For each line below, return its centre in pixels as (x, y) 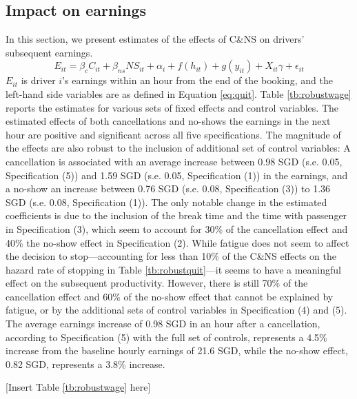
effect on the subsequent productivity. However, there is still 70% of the (157, 283)
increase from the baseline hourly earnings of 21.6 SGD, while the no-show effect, (177, 350)
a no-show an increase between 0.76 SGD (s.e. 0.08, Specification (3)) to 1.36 (168, 188)
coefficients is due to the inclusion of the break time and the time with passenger (176, 215)
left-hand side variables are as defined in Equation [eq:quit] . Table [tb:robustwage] (178, 93)
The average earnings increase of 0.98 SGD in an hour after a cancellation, (163, 324)
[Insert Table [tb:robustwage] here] (78, 387)
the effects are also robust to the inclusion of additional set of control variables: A (178, 148)
